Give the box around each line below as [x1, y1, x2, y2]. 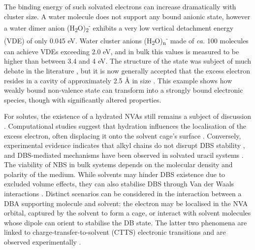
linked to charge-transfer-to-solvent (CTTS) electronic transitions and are [4, 227, 226, 237]
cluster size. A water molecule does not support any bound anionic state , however [4, 11, 251, 21]
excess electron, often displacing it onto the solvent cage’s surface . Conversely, [4, 130, 241, 141]
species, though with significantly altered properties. [4, 94, 161, 105]
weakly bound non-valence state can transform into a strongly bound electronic [4, 85, 243, 95]
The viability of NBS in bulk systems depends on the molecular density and [4, 159, 233, 170]
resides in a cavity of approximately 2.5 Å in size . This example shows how [4, 75, 232, 85]
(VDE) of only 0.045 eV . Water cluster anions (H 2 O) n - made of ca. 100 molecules [4, 34, 249, 47]
